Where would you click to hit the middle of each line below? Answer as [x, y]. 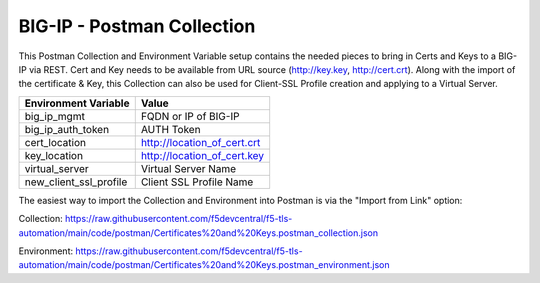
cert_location [55, 142]
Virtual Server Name [188, 168]
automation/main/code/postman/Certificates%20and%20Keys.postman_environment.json [204, 265]
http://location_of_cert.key [202, 155]
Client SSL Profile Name [197, 182]
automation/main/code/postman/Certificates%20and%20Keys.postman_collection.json [198, 232]
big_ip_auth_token [67, 129]
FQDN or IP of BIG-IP [190, 116]
